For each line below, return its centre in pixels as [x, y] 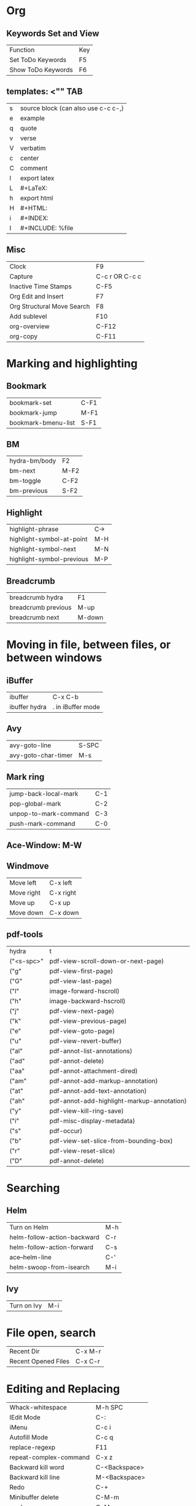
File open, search [51, 1332]
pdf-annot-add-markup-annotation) [104, 1081]
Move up [22, 903]
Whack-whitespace [38, 1408]
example [32, 118]
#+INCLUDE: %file [47, 228]
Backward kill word [37, 1467]
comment [34, 168]
